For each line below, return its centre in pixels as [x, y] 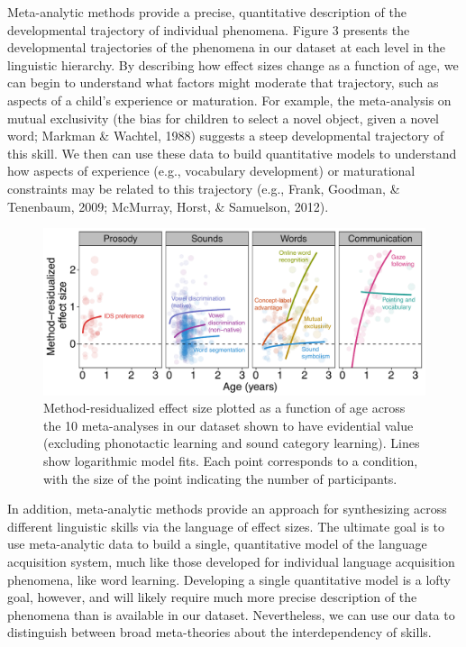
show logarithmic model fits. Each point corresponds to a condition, [231, 460]
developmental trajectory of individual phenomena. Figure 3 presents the [209, 29]
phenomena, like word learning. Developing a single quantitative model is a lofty [229, 579]
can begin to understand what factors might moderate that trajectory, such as [223, 82]
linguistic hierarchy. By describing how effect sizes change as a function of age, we [233, 64]
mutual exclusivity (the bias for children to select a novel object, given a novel [224, 118]
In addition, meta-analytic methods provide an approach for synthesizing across [227, 509]
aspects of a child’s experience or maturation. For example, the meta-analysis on [229, 100]
